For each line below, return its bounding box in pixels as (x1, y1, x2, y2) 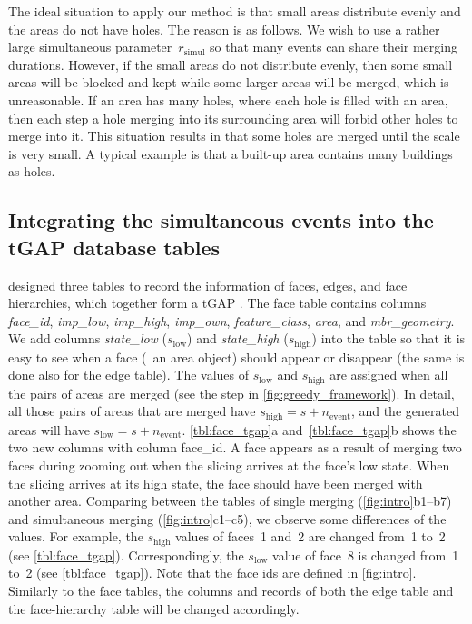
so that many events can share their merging (210, 37, 457, 56)
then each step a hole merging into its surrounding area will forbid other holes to (8, 108, 458, 127)
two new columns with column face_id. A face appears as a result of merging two (8, 438, 462, 457)
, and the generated (350, 401, 459, 421)
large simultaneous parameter (8, 37, 172, 56)
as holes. (8, 162, 55, 181)
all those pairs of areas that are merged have (8, 401, 256, 421)
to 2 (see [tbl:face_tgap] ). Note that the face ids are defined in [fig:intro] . (8, 563, 417, 582)
